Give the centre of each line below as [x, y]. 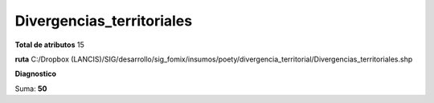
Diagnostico [35, 74]
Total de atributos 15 [49, 45]
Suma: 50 [31, 89]
